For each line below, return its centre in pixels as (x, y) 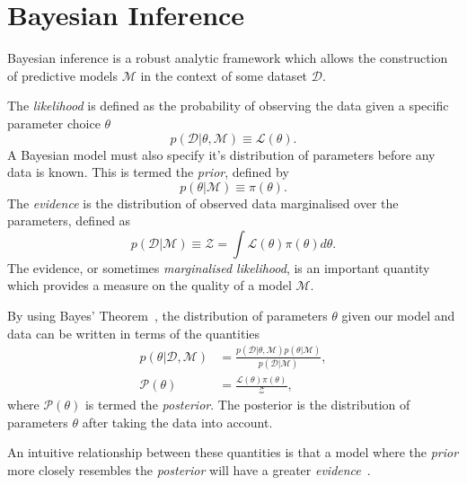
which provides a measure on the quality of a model (150, 285)
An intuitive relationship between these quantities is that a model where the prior (233, 452)
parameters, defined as (69, 220)
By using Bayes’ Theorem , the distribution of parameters (167, 316)
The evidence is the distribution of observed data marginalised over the (203, 203)
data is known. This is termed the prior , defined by (148, 172)
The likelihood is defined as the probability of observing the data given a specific (228, 106)
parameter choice (54, 123)
